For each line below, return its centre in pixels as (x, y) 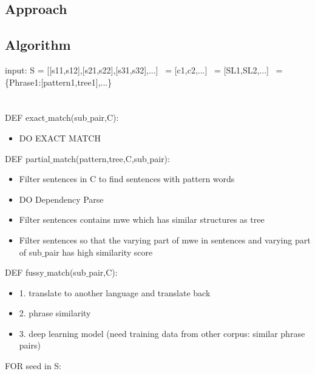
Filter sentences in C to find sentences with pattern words (127, 179)
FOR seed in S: (33, 366)
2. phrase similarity (55, 313)
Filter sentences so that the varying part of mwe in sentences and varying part (165, 240)
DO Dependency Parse (61, 199)
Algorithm (38, 45)
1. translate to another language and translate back (115, 292)
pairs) (30, 345)
